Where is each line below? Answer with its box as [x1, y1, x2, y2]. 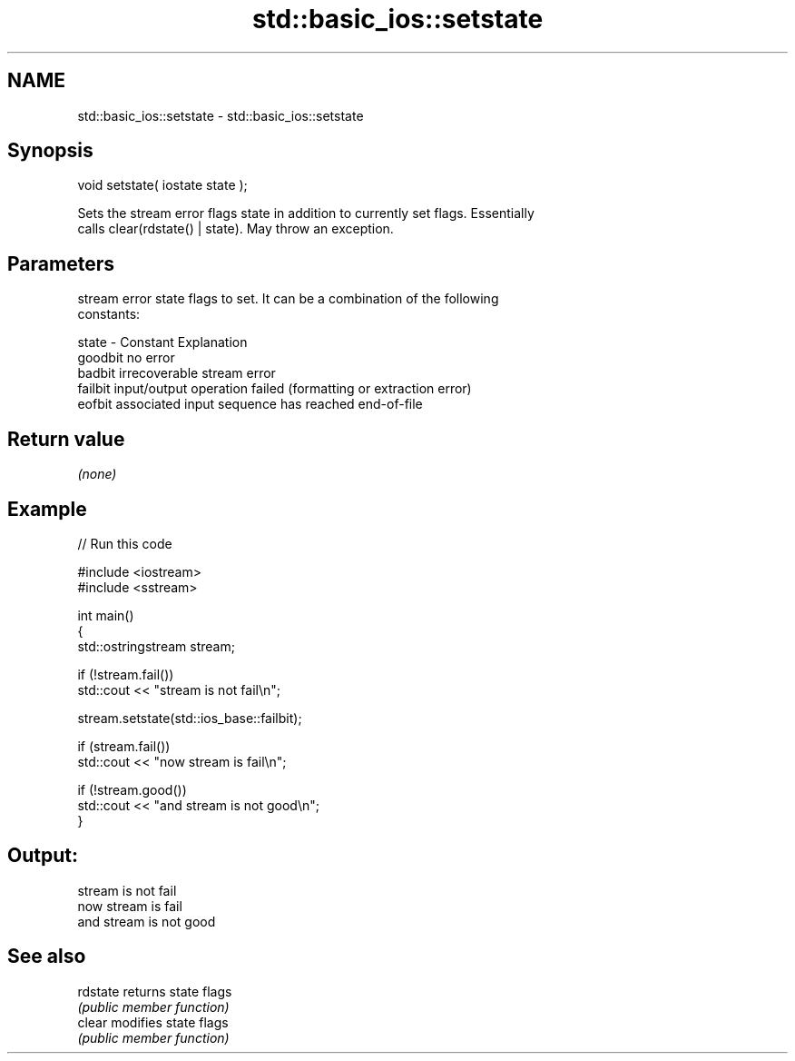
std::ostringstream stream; [77, 638, 235, 654]
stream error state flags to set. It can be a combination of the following [77, 291, 499, 307]
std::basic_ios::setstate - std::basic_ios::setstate [77, 107, 364, 124]
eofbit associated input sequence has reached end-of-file [77, 396, 423, 412]
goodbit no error [77, 350, 175, 366]
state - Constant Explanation [77, 334, 248, 351]
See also [7, 945, 86, 968]
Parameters [7, 252, 114, 275]
